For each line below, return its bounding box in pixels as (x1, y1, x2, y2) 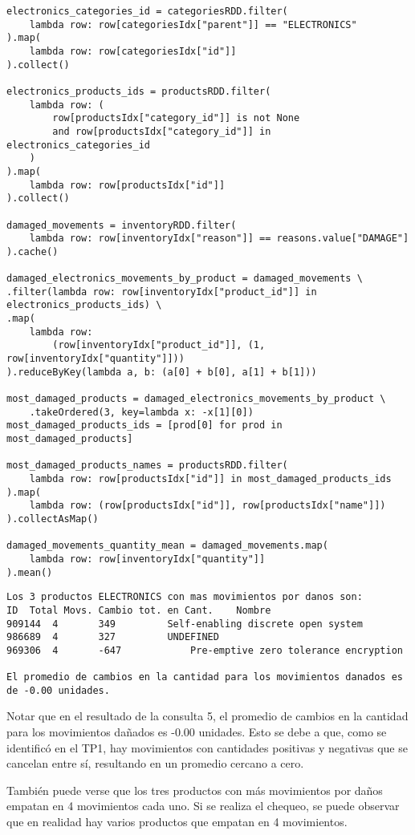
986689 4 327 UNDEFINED (6, 631, 219, 643)
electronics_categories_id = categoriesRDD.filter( (6, 6, 288, 17)
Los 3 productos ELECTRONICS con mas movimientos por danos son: (6, 591, 363, 603)
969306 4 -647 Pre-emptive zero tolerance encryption (6, 644, 403, 656)
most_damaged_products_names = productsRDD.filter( (6, 460, 288, 472)
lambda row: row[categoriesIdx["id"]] (29, 45, 237, 57)
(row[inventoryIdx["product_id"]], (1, (52, 339, 266, 351)
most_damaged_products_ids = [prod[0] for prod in (6, 420, 283, 432)
